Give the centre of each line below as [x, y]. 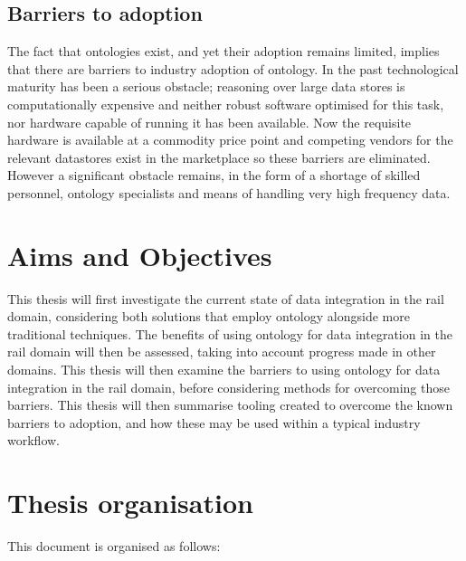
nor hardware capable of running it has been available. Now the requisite [209, 122]
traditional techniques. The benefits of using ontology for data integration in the [230, 333]
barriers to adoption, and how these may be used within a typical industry [214, 422]
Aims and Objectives [140, 255]
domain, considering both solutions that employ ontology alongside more [209, 316]
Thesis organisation [130, 503]
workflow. [33, 440]
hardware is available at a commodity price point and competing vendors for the [230, 140]
